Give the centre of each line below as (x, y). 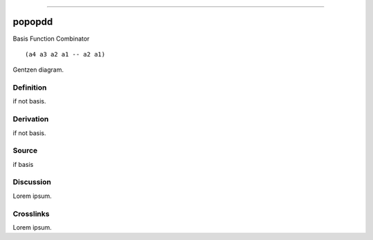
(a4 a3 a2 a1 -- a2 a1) (65, 54)
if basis (23, 164)
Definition (30, 88)
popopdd (33, 22)
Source (25, 150)
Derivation (31, 119)
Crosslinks (31, 214)
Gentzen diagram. (38, 70)
